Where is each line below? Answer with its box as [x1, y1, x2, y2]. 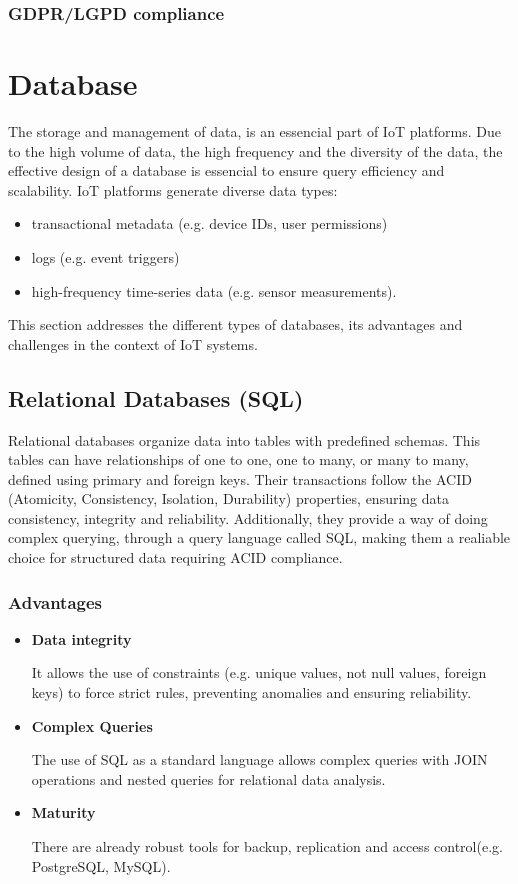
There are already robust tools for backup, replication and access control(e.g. [31, 836, 503, 857]
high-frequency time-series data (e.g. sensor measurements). [31, 280, 397, 301]
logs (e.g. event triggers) [31, 246, 180, 267]
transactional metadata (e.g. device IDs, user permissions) [31, 213, 388, 234]
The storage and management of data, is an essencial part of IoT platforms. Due [8, 120, 501, 141]
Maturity [31, 802, 96, 823]
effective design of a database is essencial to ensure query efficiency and [8, 160, 445, 181]
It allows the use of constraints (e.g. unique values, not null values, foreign [31, 662, 487, 683]
